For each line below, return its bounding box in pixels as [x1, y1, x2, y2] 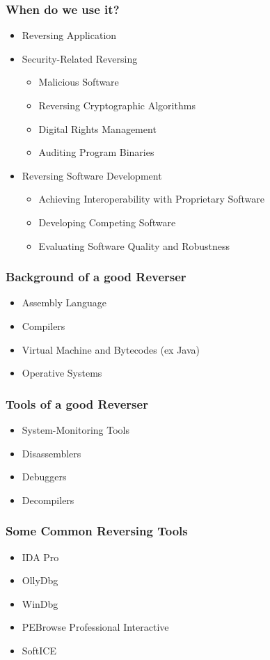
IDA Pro [22, 549, 59, 564]
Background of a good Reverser [6, 268, 186, 285]
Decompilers [22, 492, 74, 507]
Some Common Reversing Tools [6, 522, 188, 540]
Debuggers [22, 469, 67, 484]
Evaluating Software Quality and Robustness [38, 238, 230, 253]
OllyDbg [22, 573, 58, 588]
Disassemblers [22, 446, 81, 460]
